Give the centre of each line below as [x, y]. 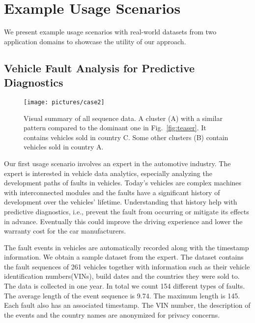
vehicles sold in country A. [64, 147]
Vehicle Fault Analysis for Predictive [99, 68]
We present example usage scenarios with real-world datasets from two [110, 32]
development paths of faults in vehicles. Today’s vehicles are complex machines [123, 183]
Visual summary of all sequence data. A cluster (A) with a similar [123, 118]
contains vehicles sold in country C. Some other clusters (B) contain [126, 137]
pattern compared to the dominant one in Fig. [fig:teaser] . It [115, 128]
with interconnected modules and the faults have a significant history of [112, 192]
